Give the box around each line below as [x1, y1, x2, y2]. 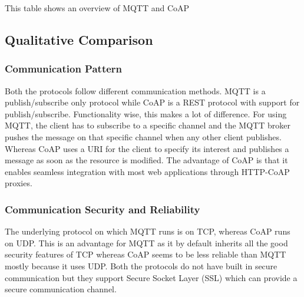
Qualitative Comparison [5, 30, 153, 48]
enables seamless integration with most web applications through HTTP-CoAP [5, 165, 290, 177]
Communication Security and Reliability [5, 202, 200, 216]
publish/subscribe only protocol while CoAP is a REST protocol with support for [5, 96, 300, 108]
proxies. [5, 177, 32, 189]
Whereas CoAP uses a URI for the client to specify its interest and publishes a [5, 142, 289, 154]
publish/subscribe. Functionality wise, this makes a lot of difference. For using [5, 107, 287, 120]
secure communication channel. [5, 283, 117, 295]
